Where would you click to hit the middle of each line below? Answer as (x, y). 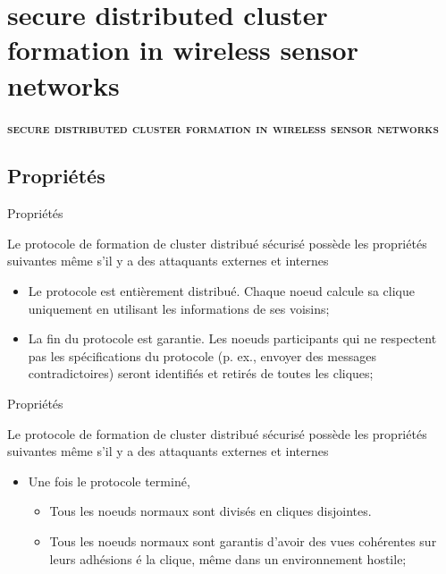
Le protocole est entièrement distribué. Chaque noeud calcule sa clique (221, 291)
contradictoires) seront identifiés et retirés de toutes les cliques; (201, 373)
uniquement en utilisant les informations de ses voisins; (179, 308)
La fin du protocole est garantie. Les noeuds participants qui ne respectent (232, 338)
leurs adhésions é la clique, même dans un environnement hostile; (228, 558)
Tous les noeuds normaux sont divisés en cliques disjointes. (210, 511)
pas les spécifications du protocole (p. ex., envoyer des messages (202, 355)
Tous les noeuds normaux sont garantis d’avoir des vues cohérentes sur (243, 541)
